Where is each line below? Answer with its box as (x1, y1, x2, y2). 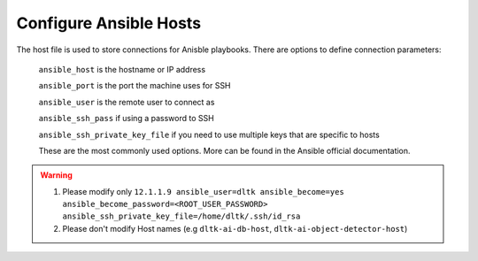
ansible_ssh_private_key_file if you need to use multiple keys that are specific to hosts (38, 129, 380, 140)
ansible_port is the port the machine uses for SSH (38, 81, 231, 91)
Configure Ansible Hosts (16, 13, 202, 33)
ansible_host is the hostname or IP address (38, 64, 206, 74)
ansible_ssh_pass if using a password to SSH (38, 113, 214, 124)
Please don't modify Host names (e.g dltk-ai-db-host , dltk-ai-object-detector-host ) (62, 223, 408, 234)
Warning (40, 170, 73, 180)
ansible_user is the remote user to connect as (38, 96, 215, 107)
